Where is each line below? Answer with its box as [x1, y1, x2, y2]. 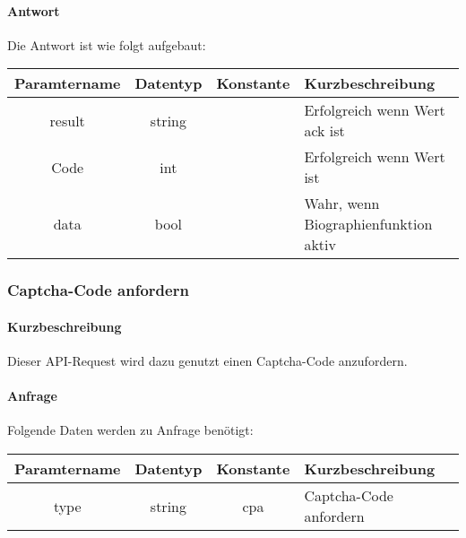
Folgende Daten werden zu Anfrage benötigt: [7, 421, 254, 439]
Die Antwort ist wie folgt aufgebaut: [7, 35, 206, 54]
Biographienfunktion [304, 213, 433, 235]
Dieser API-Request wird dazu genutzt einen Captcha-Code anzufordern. [7, 351, 408, 370]
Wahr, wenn [304, 193, 380, 214]
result [49, 109, 85, 131]
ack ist [304, 120, 345, 142]
